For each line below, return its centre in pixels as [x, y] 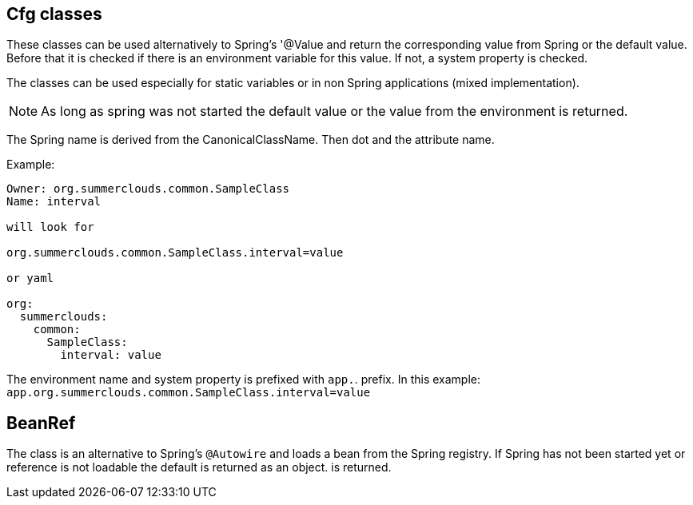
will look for [50, 227]
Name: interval [54, 202]
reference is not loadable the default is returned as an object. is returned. [199, 467]
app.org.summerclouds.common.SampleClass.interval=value [189, 393]
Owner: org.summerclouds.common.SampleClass [148, 189]
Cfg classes [54, 14]
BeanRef [41, 423]
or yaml [30, 278]
